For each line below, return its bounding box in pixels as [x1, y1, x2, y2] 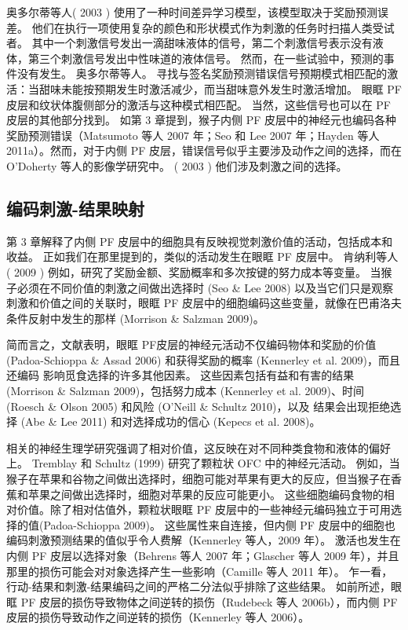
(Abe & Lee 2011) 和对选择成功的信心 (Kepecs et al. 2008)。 [20, 413, 321, 430]
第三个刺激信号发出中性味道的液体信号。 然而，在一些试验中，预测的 [27, 49, 384, 66]
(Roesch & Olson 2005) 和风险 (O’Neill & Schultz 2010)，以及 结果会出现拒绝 [6, 397, 391, 414]
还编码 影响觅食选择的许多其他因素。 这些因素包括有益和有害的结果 [6, 367, 355, 383]
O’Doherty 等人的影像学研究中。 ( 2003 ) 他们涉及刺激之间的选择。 [6, 157, 348, 174]
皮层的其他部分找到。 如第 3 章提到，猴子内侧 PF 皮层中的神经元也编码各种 [6, 112, 396, 128]
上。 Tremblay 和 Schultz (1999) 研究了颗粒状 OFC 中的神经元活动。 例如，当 [6, 455, 400, 471]
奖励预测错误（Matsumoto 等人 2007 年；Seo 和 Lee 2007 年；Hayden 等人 [6, 126, 380, 143]
